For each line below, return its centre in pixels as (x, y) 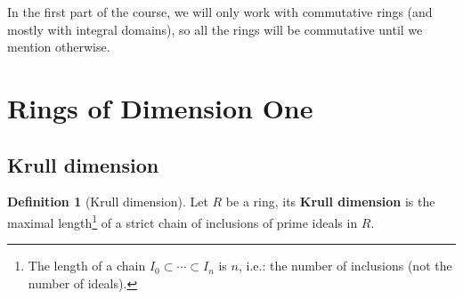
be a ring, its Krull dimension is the (330, 202)
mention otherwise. (59, 47)
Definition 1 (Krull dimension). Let (108, 202)
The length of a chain (87, 266)
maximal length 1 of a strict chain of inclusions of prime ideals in (183, 221)
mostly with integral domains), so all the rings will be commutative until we (215, 29)
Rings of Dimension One (160, 107)
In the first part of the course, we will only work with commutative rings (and (220, 12)
